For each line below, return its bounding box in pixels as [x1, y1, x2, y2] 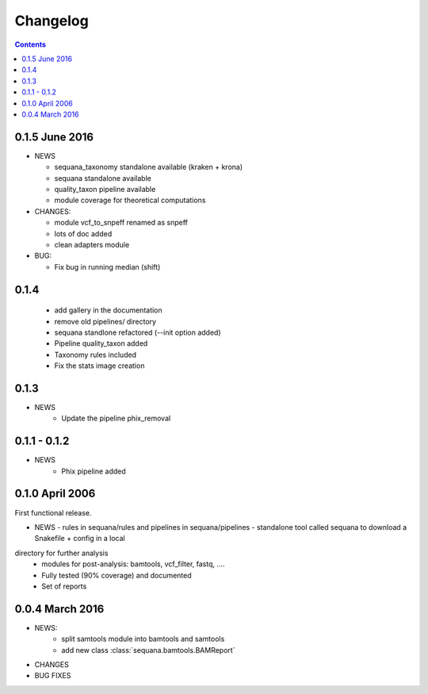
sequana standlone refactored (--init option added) [54, 328, 221, 337]
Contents [14, 40, 47, 49]
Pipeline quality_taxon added [54, 339, 148, 348]
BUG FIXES [34, 671, 71, 681]
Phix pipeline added [61, 466, 126, 476]
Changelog [14, 12, 89, 29]
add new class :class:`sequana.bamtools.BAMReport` [61, 645, 235, 654]
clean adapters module [54, 240, 130, 249]
